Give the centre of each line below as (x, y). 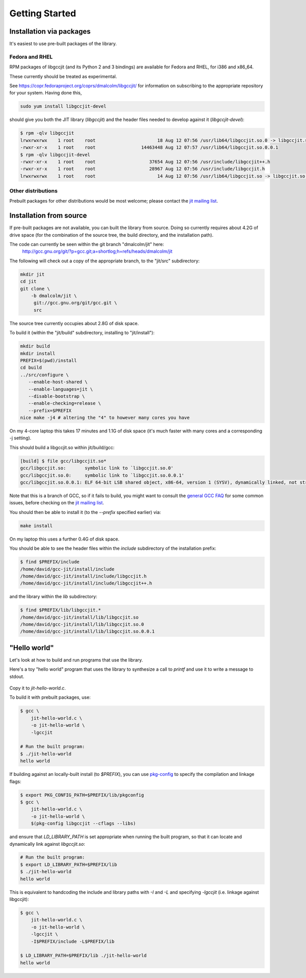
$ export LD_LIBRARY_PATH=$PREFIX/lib (69, 864)
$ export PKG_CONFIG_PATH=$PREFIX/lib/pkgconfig (82, 795)
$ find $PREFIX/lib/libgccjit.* (61, 610)
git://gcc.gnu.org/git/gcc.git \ (75, 303)
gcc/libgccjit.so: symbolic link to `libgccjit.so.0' (97, 468)
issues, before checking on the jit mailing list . (57, 503)
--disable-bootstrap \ (57, 396)
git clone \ (35, 289)
